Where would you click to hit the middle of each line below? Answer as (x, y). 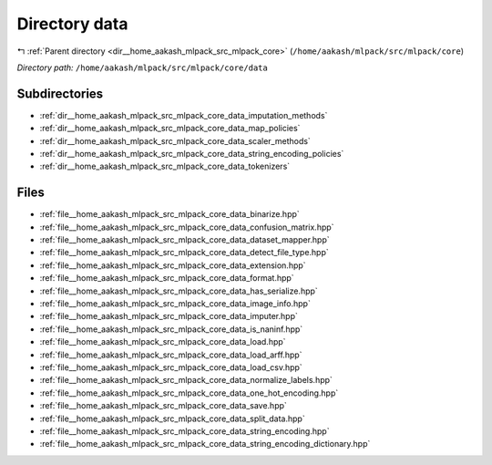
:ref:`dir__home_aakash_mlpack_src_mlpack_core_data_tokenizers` (165, 166)
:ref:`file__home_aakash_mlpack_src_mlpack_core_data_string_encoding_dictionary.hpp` (205, 444)
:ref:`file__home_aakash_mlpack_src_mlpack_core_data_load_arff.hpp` (171, 355)
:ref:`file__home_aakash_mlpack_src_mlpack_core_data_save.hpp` (163, 406)
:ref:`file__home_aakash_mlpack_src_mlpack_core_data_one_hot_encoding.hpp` (189, 393)
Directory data (72, 24)
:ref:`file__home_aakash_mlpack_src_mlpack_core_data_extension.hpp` (173, 265)
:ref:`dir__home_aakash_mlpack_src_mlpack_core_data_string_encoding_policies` (192, 154)
